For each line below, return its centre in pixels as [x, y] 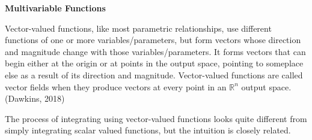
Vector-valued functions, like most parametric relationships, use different [138, 28]
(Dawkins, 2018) [35, 98]
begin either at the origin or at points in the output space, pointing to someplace [154, 63]
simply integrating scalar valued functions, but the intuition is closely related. [148, 130]
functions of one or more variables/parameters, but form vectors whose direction [153, 40]
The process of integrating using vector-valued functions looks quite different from [156, 118]
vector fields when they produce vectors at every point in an [116, 86]
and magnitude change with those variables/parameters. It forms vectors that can [155, 51]
